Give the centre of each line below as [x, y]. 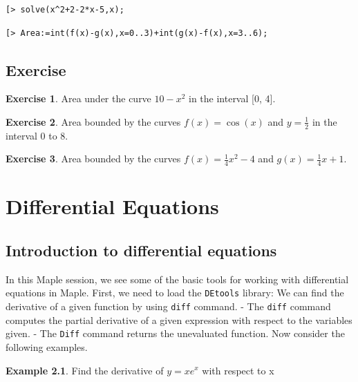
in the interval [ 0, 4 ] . [232, 98]
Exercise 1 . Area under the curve [78, 98]
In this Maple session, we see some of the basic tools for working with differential [177, 279]
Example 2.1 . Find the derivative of [85, 370]
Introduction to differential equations [141, 250]
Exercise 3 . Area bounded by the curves [93, 159]
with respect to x [238, 370]
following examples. [47, 346]
